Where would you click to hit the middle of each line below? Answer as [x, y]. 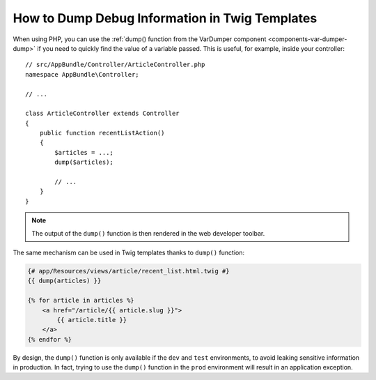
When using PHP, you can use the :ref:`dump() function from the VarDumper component [140, 39]
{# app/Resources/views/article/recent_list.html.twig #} [128, 271]
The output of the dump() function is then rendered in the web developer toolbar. [148, 233]
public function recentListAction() [102, 133]
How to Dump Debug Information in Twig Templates [165, 18]
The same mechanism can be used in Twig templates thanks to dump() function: [129, 252]
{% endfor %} [50, 339]
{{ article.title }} [92, 320]
